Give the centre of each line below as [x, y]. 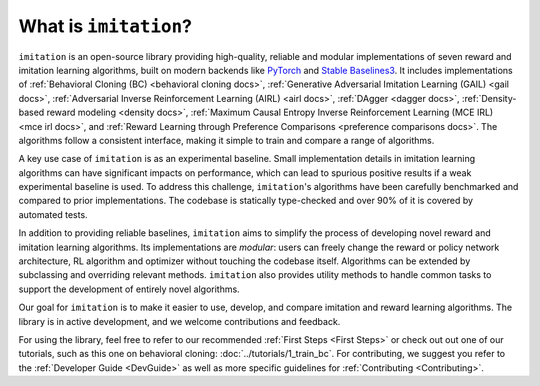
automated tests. [53, 214]
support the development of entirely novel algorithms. [129, 289]
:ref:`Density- [489, 98]
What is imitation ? [105, 26]
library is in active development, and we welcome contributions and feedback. [179, 321]
